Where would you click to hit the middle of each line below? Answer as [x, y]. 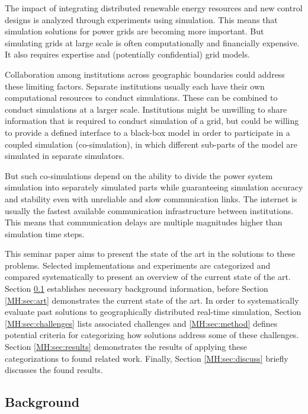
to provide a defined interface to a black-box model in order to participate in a [147, 132]
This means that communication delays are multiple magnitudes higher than [144, 222]
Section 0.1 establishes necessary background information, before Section [137, 289]
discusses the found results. [54, 370]
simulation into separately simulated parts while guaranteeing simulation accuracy [154, 187]
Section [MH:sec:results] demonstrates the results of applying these [126, 347]
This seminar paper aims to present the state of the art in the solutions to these [150, 254]
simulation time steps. [45, 233]
